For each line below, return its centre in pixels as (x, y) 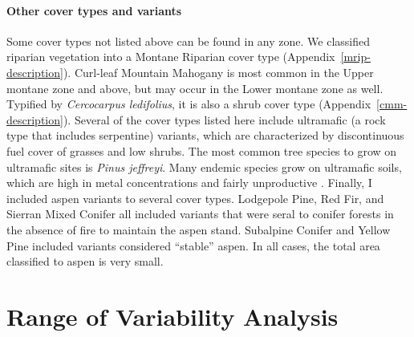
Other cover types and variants (94, 10)
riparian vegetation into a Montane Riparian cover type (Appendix (171, 57)
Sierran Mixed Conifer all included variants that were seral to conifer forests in (200, 214)
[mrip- (355, 57)
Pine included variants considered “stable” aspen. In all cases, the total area (193, 245)
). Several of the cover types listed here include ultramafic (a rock (224, 119)
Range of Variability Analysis (172, 316)
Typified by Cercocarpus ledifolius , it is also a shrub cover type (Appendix (189, 104)
